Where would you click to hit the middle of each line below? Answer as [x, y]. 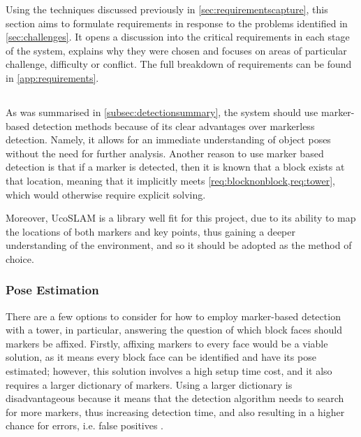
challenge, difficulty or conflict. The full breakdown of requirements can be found [179, 64]
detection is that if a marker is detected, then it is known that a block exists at [175, 167]
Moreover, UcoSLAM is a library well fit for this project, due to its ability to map [181, 218]
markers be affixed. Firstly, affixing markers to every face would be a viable [167, 343]
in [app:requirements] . [52, 77]
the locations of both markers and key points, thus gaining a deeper [151, 231]
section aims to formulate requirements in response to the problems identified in [177, 23]
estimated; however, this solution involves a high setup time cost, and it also [169, 371]
